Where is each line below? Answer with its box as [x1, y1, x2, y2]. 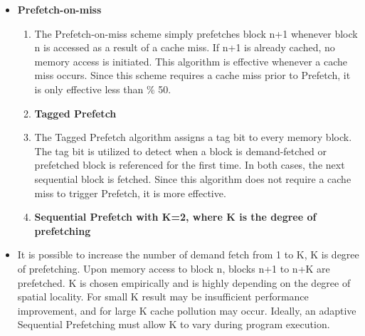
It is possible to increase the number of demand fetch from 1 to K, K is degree [17, 247, 359, 262]
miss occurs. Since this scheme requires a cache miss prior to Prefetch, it [34, 68, 351, 83]
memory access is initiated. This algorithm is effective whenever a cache [34, 53, 348, 68]
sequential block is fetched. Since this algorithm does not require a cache [34, 171, 351, 186]
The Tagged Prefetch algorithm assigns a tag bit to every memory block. [34, 130, 352, 145]
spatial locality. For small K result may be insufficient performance [17, 289, 309, 304]
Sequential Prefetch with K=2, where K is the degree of [34, 209, 317, 224]
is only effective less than [34, 81, 144, 96]
